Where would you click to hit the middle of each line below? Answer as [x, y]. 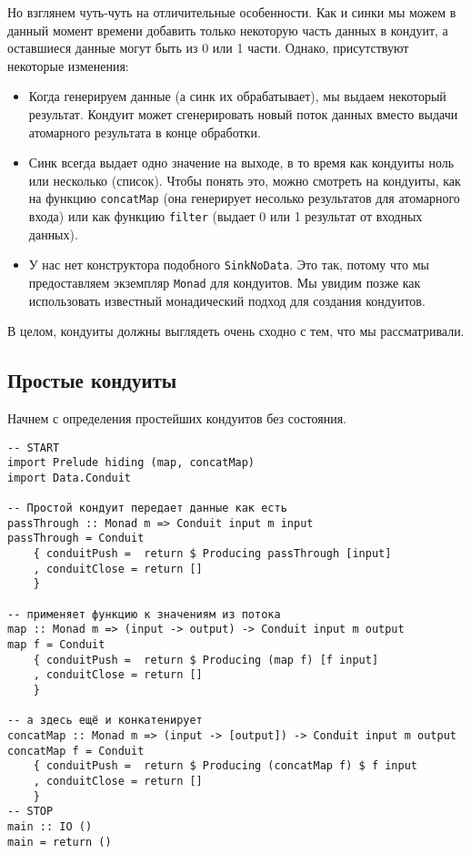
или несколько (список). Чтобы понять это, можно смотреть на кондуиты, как [245, 180]
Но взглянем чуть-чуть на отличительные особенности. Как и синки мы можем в [232, 12]
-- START [34, 447]
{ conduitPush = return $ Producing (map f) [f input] [206, 660]
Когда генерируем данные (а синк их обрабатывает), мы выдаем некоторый [237, 96]
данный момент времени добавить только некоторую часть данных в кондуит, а [228, 30]
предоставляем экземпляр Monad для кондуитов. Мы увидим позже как [225, 282]
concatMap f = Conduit [76, 751]
